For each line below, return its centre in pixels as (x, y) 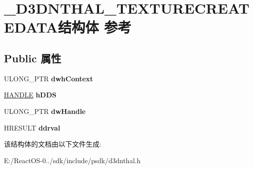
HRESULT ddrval (32, 127)
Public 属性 (33, 58)
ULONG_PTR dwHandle (45, 111)
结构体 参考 (95, 27)
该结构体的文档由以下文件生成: (53, 144)
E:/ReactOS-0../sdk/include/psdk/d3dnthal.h (72, 160)
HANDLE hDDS (30, 95)
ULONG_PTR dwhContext (49, 78)
